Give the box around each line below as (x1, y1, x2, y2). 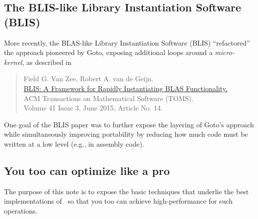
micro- (215, 47, 235, 57)
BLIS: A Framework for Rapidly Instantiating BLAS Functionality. (23, 83, 228, 93)
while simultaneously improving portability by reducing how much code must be (4, 129, 248, 139)
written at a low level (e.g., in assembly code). (4, 138, 144, 149)
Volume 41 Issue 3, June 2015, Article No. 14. (23, 103, 163, 113)
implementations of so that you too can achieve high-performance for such (4, 196, 233, 206)
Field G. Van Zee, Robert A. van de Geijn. (23, 73, 154, 84)
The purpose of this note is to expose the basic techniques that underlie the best (4, 186, 249, 196)
